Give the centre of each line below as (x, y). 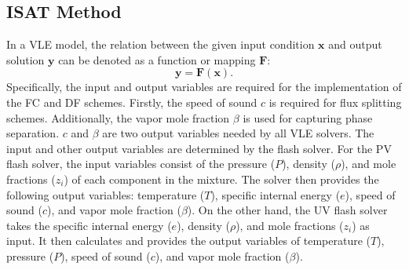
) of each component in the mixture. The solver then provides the (221, 179)
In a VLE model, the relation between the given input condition (161, 44)
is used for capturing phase (308, 117)
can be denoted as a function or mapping (157, 59)
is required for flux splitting (335, 102)
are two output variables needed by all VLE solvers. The (238, 133)
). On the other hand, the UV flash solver (287, 210)
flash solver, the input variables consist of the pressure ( (141, 164)
